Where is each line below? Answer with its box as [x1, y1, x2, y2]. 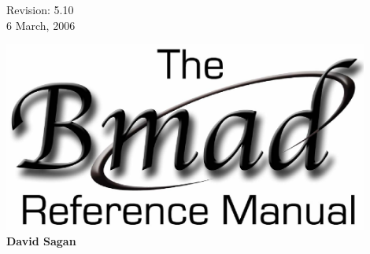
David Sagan [6, 232, 76, 248]
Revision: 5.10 [6, 2, 74, 17]
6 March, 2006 [6, 17, 76, 33]
